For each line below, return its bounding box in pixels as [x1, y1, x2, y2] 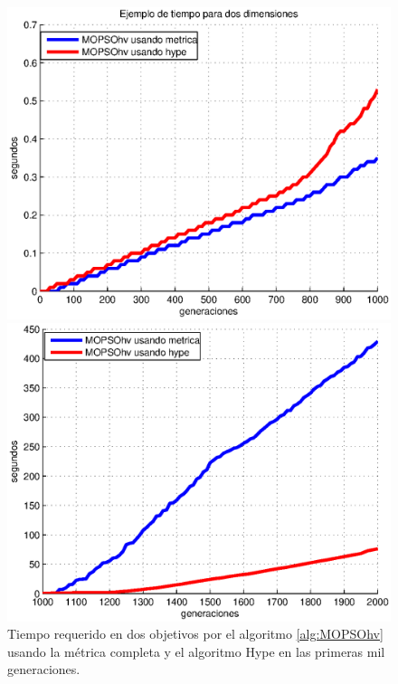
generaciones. [7, 660, 81, 679]
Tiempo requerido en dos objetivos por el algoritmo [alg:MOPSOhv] [7, 624, 384, 643]
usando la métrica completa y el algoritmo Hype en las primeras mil [7, 641, 385, 660]
